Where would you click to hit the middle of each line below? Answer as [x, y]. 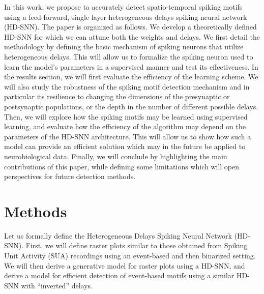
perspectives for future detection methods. [70, 176]
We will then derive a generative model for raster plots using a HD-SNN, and [125, 265]
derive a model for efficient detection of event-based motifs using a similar [119, 275]
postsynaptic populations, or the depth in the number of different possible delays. [131, 106]
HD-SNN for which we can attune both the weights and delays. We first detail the [132, 36]
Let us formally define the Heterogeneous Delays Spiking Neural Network [118, 235]
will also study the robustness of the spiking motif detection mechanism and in [127, 86]
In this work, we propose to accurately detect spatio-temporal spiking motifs [123, 7]
